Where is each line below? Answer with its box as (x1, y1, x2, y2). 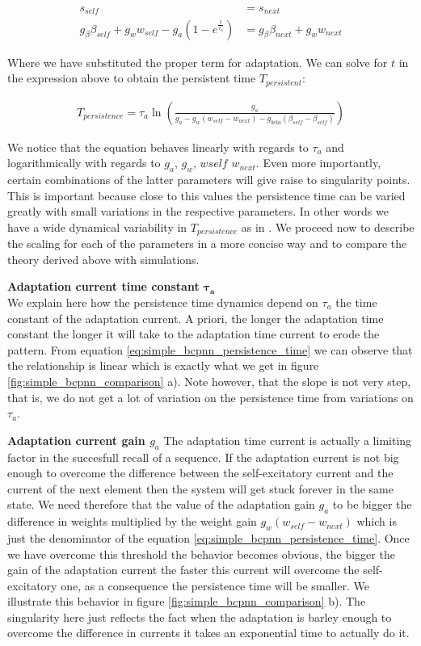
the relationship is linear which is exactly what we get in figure (7, 357, 319, 374)
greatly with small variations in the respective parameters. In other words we (7, 203, 389, 220)
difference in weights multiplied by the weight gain (7, 513, 257, 530)
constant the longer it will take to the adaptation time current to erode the (7, 325, 380, 342)
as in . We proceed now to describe (241, 218, 415, 235)
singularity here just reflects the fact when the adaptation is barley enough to (7, 608, 392, 625)
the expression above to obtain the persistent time (7, 69, 256, 86)
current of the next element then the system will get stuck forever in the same (7, 480, 394, 497)
